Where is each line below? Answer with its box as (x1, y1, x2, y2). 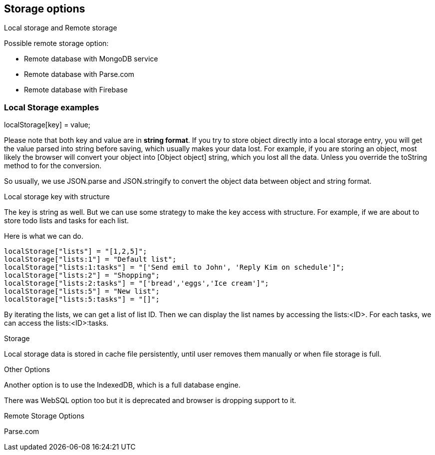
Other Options (4, 365, 50, 374)
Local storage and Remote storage (4, 23, 117, 32)
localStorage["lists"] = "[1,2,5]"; (4, 247, 147, 256)
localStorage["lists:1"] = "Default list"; (4, 255, 177, 264)
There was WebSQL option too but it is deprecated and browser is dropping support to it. (4, 396, 296, 405)
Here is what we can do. (4, 232, 84, 241)
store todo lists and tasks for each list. (4, 216, 129, 225)
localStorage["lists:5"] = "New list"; (4, 287, 160, 296)
